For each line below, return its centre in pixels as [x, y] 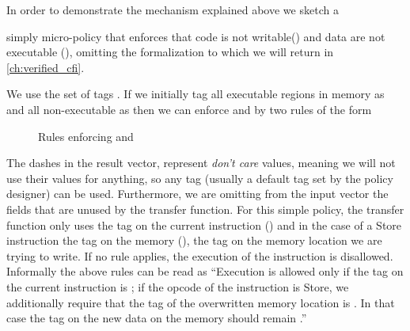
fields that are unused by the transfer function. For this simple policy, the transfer [205, 209]
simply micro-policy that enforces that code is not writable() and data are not [196, 36]
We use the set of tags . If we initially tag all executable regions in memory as [196, 94]
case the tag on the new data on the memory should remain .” [157, 318]
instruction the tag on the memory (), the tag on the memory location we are [194, 240]
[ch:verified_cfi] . [46, 67]
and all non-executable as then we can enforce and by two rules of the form [189, 109]
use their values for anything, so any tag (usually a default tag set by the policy [200, 178]
